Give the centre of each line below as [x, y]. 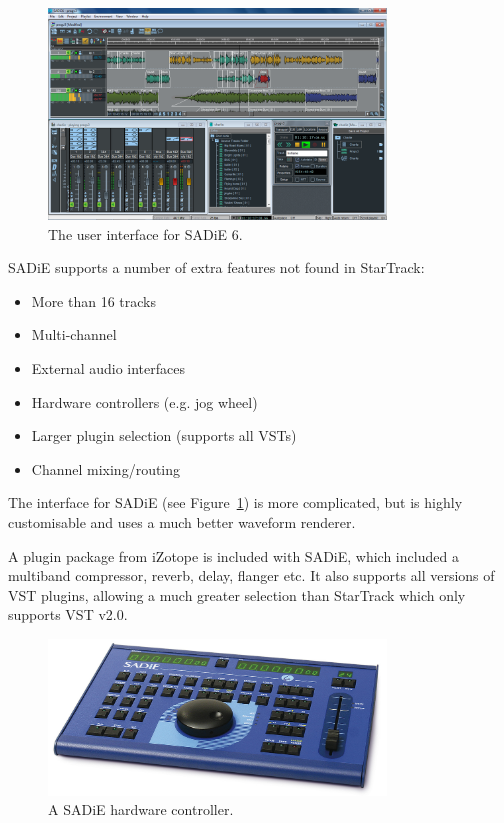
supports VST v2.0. [68, 614]
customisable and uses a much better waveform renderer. [182, 521]
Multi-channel [74, 334]
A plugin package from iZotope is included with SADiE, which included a [233, 555]
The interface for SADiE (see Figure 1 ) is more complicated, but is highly [235, 502]
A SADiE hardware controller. [141, 809]
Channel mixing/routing [106, 468]
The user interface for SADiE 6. [145, 233]
